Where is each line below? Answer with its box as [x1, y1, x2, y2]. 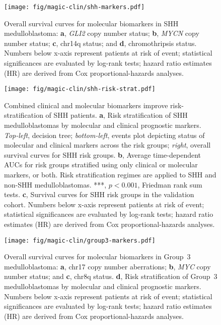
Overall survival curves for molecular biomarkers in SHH [4, 18, 179, 28]
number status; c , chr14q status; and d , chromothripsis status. [4, 37, 197, 48]
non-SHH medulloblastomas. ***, [4, 179, 107, 190]
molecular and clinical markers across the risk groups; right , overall [4, 140, 211, 150]
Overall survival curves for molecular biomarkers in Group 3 [4, 251, 191, 262]
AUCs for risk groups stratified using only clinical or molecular [4, 159, 198, 170]
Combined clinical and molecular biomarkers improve [4, 100, 168, 110]
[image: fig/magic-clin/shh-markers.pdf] [4, 4, 145, 11]
